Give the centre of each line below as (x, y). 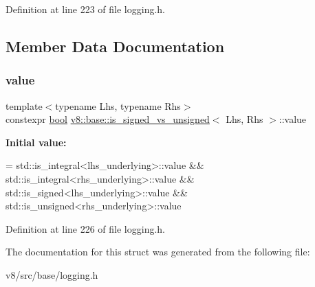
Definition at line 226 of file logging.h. (86, 228)
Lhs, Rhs (245, 119)
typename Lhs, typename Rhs (118, 105)
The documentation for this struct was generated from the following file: (158, 252)
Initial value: (36, 142)
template (24, 105)
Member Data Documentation (115, 46)
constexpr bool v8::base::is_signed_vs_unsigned (108, 119)
